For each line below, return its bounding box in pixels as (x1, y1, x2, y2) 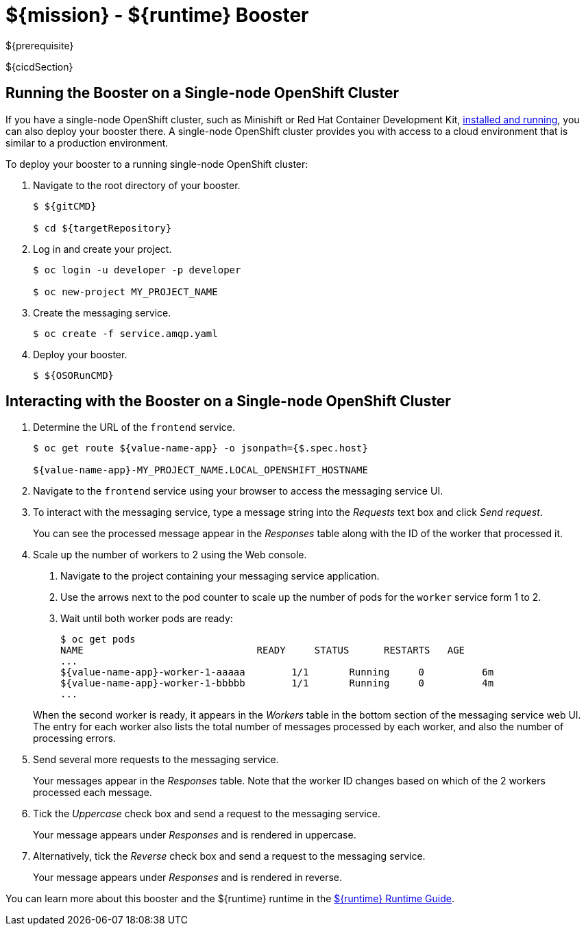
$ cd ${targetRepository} (33, 222, 172, 234)
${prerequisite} (5, 39, 74, 51)
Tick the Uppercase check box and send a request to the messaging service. (33, 808, 380, 820)
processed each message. (33, 786, 152, 799)
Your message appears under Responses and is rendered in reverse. (33, 871, 343, 884)
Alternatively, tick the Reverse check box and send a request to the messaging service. (33, 850, 426, 862)
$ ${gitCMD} (33, 200, 97, 212)
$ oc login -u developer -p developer (33, 264, 241, 275)
